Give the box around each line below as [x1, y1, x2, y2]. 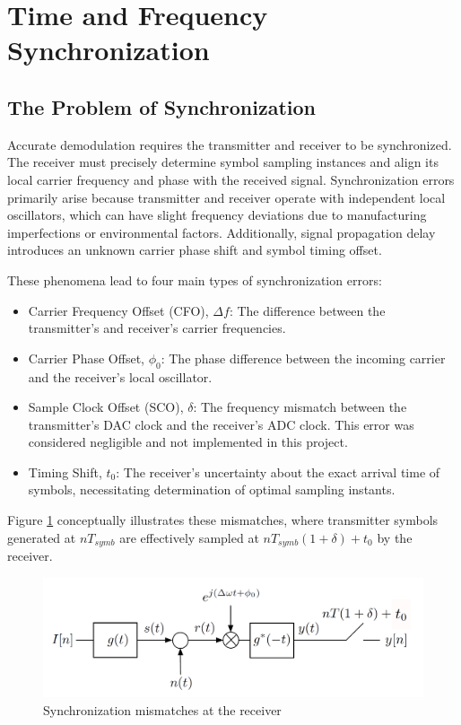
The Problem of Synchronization [7, 92, 316, 120]
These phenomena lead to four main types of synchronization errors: [7, 270, 382, 289]
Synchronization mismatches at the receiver [43, 701, 282, 720]
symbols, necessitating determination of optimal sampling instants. [28, 480, 396, 499]
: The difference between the [229, 301, 386, 319]
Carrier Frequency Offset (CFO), [28, 301, 209, 319]
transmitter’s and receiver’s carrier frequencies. [28, 319, 286, 337]
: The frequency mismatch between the [193, 397, 407, 416]
